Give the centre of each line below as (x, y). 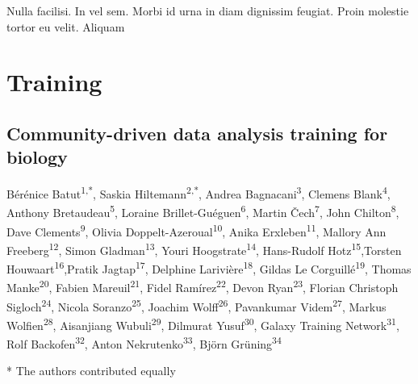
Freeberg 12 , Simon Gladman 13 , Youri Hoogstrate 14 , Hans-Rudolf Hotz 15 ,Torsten (204, 248)
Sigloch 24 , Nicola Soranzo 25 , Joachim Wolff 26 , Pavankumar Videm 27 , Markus (196, 305)
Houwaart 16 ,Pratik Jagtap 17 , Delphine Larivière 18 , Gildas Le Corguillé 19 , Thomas (209, 267)
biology (37, 157)
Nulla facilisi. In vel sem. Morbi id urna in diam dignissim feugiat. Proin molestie (208, 10)
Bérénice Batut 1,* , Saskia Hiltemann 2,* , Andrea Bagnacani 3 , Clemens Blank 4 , (199, 192)
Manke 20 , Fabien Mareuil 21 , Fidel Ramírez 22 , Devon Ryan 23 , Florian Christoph (203, 286)
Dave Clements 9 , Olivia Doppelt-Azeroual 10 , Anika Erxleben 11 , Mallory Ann (196, 230)
